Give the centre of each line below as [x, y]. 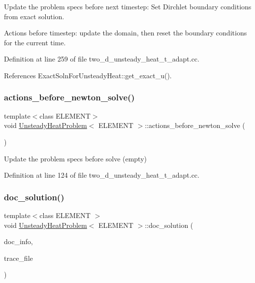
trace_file [18, 258]
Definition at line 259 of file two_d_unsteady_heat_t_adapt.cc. [102, 59]
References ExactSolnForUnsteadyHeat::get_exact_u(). [88, 75]
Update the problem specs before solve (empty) [76, 158]
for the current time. [35, 42]
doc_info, [18, 241]
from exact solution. [34, 16]
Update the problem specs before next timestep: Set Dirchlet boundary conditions [128, 6]
